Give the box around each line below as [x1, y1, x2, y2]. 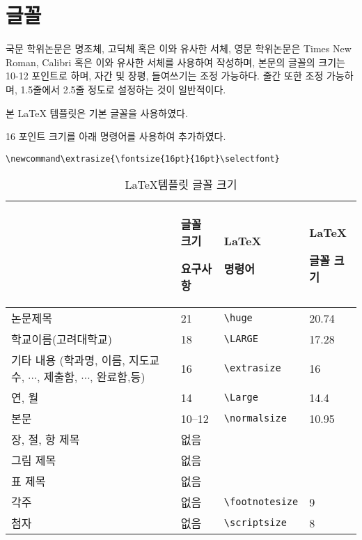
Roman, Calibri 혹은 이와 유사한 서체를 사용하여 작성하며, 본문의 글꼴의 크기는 [6, 54, 345, 69]
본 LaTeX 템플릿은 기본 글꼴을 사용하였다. [6, 105, 188, 120]
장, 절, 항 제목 [11, 431, 80, 448]
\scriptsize [223, 517, 287, 529]
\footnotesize [223, 496, 299, 508]
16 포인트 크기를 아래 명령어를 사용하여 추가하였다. [6, 129, 226, 144]
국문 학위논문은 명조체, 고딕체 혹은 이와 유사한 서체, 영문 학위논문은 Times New [6, 41, 352, 56]
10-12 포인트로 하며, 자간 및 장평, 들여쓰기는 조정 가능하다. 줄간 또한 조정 [6, 68, 324, 83]
